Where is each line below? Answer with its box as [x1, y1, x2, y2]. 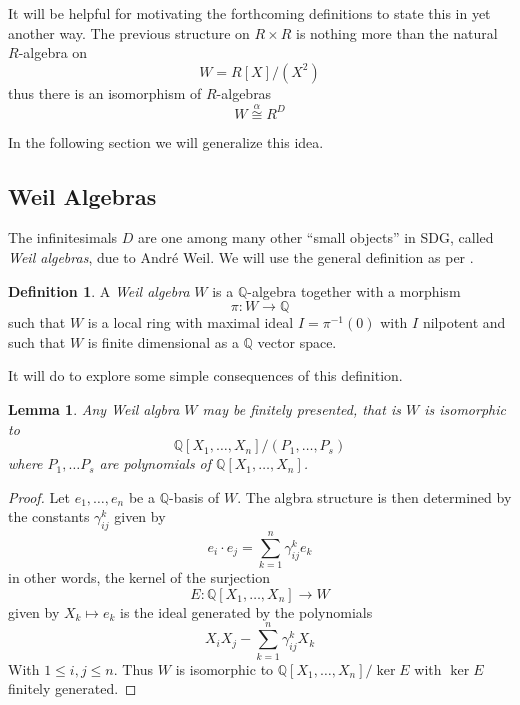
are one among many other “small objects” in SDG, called [137, 227, 494, 248]
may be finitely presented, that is [202, 398, 401, 419]
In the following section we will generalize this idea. [8, 131, 324, 152]
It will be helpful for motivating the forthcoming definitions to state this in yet [8, 3, 491, 23]
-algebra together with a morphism [247, 280, 461, 301]
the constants [8, 506, 90, 527]
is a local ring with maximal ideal [87, 312, 294, 333]
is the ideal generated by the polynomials [119, 601, 373, 622]
